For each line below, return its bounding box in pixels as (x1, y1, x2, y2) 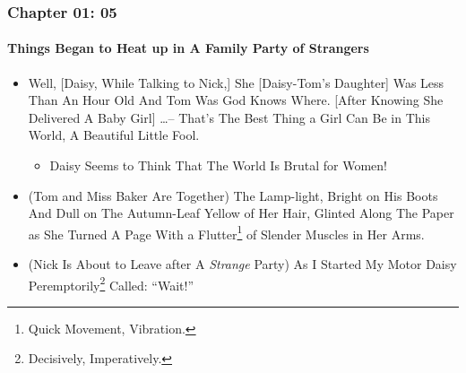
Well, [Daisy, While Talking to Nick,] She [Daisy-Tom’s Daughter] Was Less (28, 73, 444, 91)
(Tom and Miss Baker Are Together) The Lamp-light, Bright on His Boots (28, 186, 438, 204)
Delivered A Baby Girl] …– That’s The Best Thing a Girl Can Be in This (28, 108, 430, 126)
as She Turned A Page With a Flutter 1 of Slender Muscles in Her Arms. (28, 221, 425, 243)
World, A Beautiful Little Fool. (28, 126, 200, 144)
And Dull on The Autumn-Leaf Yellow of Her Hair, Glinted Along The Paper (28, 204, 454, 222)
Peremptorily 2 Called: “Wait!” (28, 273, 194, 294)
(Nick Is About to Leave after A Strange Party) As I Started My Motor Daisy (28, 255, 457, 273)
